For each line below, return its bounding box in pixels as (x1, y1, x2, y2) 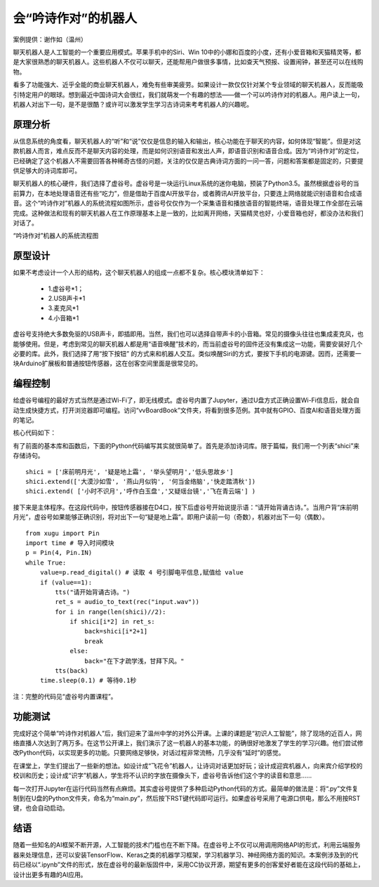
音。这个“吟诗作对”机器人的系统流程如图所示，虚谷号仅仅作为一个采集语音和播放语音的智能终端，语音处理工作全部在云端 (13, 199, 363, 207)
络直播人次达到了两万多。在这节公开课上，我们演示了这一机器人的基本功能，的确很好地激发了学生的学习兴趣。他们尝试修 (13, 739, 364, 747)
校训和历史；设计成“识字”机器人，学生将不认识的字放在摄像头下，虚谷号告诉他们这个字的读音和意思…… (13, 771, 312, 780)
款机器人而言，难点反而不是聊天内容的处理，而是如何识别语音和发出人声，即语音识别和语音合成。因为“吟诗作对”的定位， (13, 147, 363, 155)
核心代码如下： (13, 428, 56, 437)
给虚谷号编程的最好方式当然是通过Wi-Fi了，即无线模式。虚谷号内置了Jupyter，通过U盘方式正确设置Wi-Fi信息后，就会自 (13, 396, 360, 405)
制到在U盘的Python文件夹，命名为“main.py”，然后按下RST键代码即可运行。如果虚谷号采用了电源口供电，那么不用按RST (13, 794, 361, 803)
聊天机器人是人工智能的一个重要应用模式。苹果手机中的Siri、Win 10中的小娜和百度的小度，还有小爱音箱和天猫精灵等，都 (13, 48, 361, 56)
